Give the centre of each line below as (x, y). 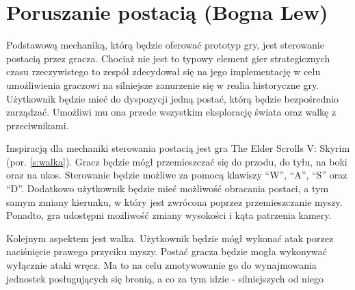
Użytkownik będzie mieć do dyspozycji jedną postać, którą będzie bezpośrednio (173, 98)
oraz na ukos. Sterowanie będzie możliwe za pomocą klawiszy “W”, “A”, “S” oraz (177, 175)
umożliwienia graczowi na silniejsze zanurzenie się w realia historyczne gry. (163, 84)
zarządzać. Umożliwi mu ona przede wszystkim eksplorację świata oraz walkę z (171, 112)
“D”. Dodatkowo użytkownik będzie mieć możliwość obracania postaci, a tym (168, 188)
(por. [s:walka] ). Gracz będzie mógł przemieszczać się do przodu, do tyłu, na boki (177, 161)
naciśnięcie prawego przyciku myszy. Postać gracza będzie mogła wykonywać (167, 251)
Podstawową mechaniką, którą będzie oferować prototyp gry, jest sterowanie (165, 45)
